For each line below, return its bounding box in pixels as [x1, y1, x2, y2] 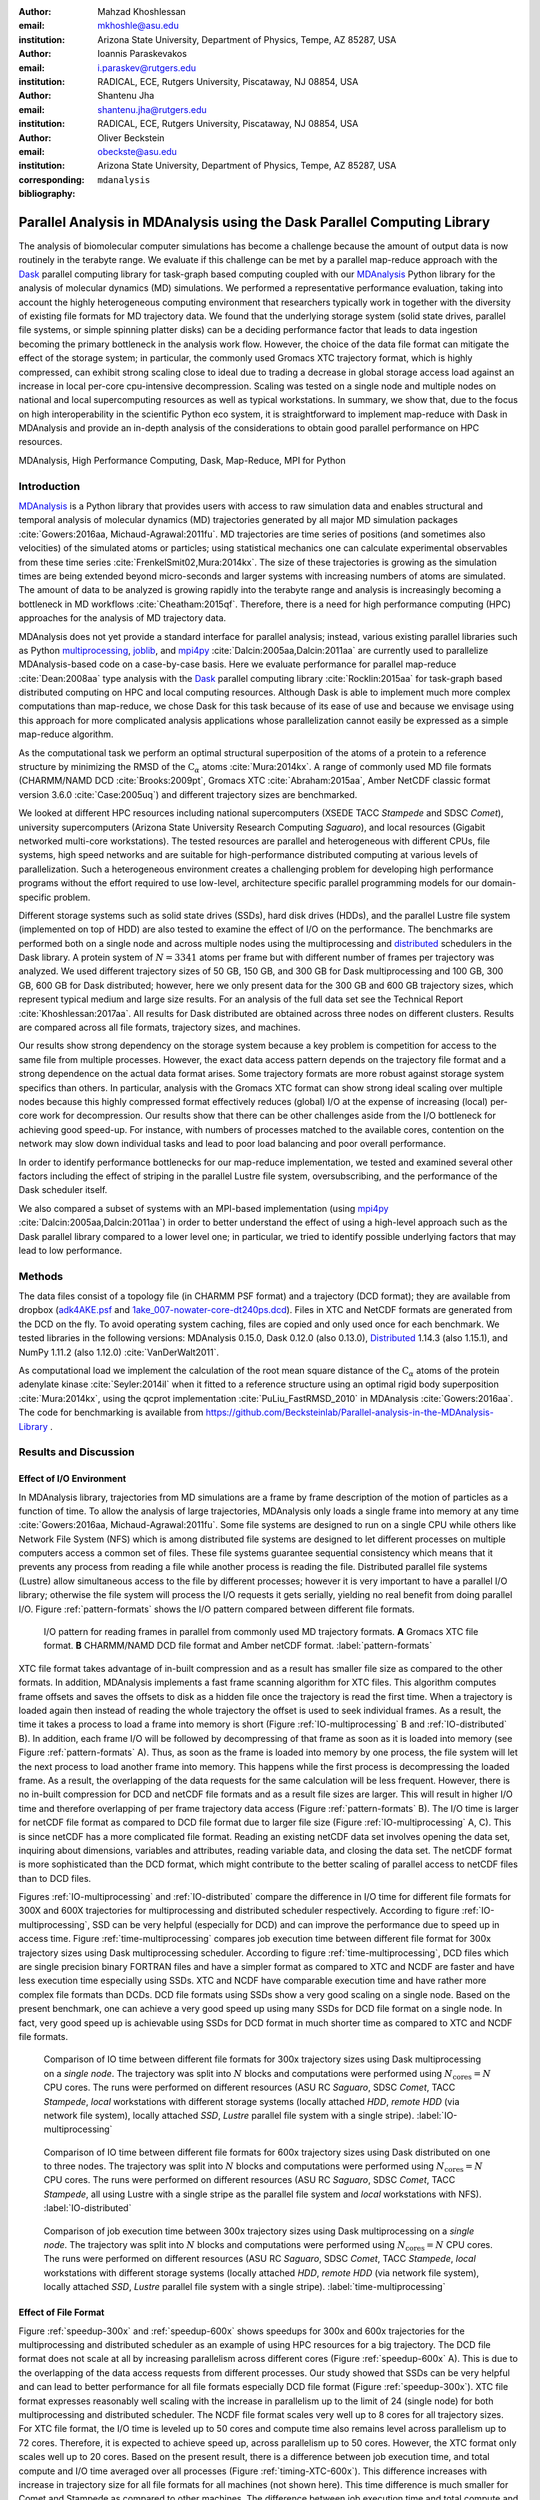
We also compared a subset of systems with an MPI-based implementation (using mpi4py [18, 1202, 389, 1214]
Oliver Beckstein [97, 131, 165, 144]
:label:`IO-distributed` [43, 2202, 132, 2214]
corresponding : [18, 173, 85, 185]
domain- [481, 877, 517, 889]
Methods [18, 1269, 64, 1283]
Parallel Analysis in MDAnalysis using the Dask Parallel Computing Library [18, 213, 490, 230]
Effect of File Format [18, 2306, 105, 2319]
